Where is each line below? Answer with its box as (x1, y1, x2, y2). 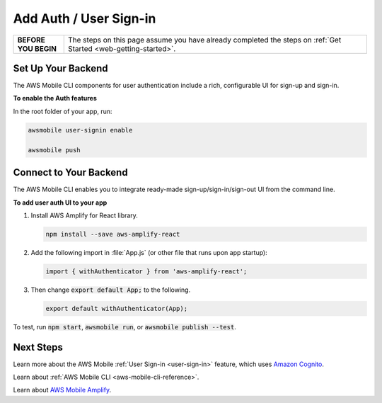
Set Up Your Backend (13, 62, 109, 74)
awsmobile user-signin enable (28, 126, 133, 134)
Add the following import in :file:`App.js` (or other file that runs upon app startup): (30, 248, 268, 256)
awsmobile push (28, 146, 81, 154)
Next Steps (13, 341, 63, 353)
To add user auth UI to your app (13, 198, 108, 207)
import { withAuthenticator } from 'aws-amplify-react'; (45, 267, 248, 276)
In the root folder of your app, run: (13, 107, 112, 115)
